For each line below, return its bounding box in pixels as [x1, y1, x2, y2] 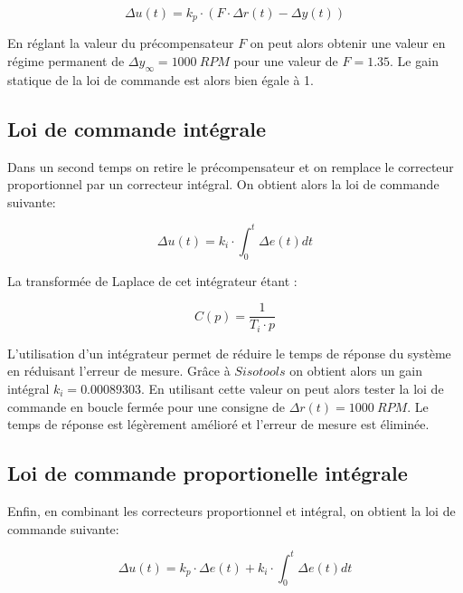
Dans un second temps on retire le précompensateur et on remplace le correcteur [7, 157, 454, 176]
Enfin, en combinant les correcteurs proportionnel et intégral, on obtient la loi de [7, 502, 456, 520]
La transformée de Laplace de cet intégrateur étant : [7, 271, 298, 290]
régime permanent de [7, 52, 125, 71]
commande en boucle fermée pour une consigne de [7, 397, 285, 416]
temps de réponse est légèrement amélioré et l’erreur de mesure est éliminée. [7, 415, 430, 434]
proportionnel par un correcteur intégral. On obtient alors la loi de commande [7, 175, 439, 194]
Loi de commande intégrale [7, 114, 267, 142]
